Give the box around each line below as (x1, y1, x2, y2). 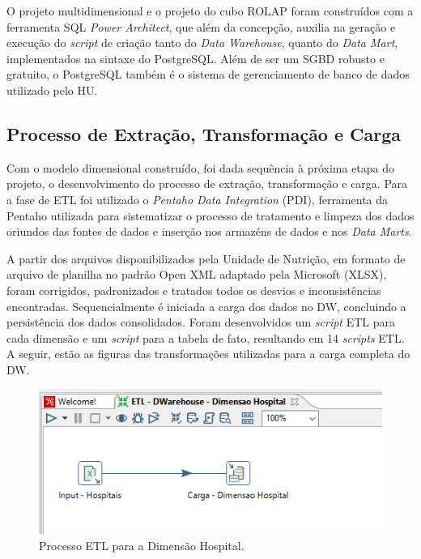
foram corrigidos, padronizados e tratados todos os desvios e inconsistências (6, 281, 381, 298)
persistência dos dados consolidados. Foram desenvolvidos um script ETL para (6, 314, 396, 331)
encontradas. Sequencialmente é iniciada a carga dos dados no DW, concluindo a (6, 297, 406, 314)
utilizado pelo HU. (6, 81, 98, 98)
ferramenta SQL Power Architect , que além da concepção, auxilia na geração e (6, 18, 396, 35)
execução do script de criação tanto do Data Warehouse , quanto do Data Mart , (6, 34, 398, 51)
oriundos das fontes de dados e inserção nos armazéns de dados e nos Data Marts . (6, 223, 412, 240)
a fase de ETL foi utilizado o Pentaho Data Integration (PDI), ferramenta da (6, 190, 389, 207)
